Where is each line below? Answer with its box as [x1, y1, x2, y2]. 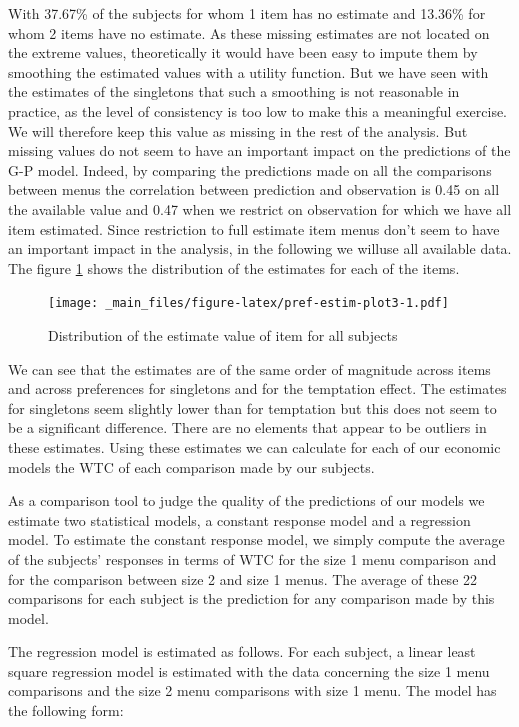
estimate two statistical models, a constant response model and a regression [8, 509, 471, 530]
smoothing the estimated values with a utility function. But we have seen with [8, 61, 489, 82]
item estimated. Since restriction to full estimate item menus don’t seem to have [8, 218, 500, 239]
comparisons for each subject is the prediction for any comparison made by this [8, 588, 495, 609]
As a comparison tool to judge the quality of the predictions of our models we [8, 490, 485, 511]
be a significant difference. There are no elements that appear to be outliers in [8, 417, 487, 438]
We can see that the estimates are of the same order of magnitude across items [8, 358, 491, 379]
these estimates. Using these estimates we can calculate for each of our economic [8, 436, 501, 457]
